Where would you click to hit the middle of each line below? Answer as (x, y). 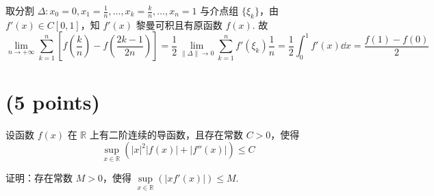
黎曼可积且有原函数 (179, 24)
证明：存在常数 (39, 178)
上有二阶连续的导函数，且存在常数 (166, 134)
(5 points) (53, 101)
